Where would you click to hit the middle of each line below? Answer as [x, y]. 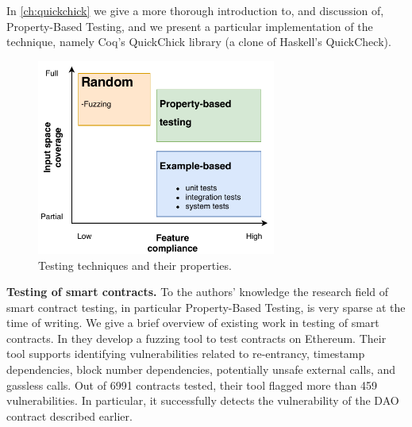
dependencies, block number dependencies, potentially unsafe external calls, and [201, 369]
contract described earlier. [69, 415]
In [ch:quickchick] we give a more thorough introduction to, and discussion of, [195, 10]
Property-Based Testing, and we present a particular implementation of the [190, 26]
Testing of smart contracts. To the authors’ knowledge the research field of [198, 292]
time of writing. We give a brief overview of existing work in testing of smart [193, 323]
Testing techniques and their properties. [135, 265]
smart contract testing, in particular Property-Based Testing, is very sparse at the [206, 307]
